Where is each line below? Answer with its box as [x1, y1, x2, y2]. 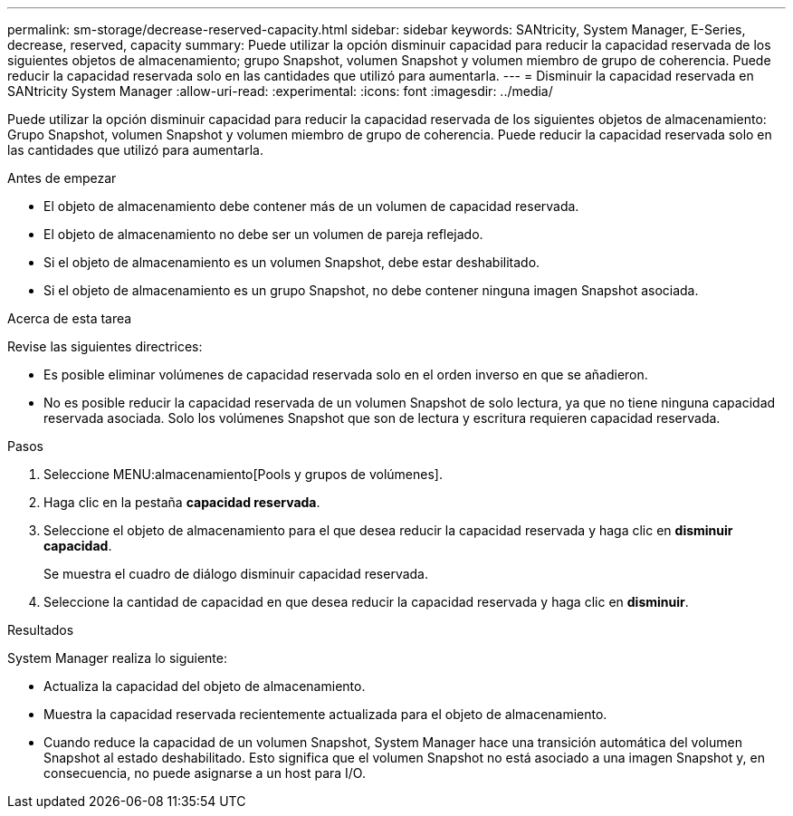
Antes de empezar [7, 170, 117, 186]
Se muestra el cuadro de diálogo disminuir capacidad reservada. [43, 566, 429, 581]
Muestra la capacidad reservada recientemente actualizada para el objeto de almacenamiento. [43, 706, 607, 722]
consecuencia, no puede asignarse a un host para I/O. [43, 765, 366, 781]
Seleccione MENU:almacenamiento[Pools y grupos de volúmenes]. [43, 466, 443, 482]
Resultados [7, 622, 74, 638]
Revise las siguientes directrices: [7, 339, 203, 354]
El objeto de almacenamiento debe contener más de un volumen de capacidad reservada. [43, 198, 579, 214]
